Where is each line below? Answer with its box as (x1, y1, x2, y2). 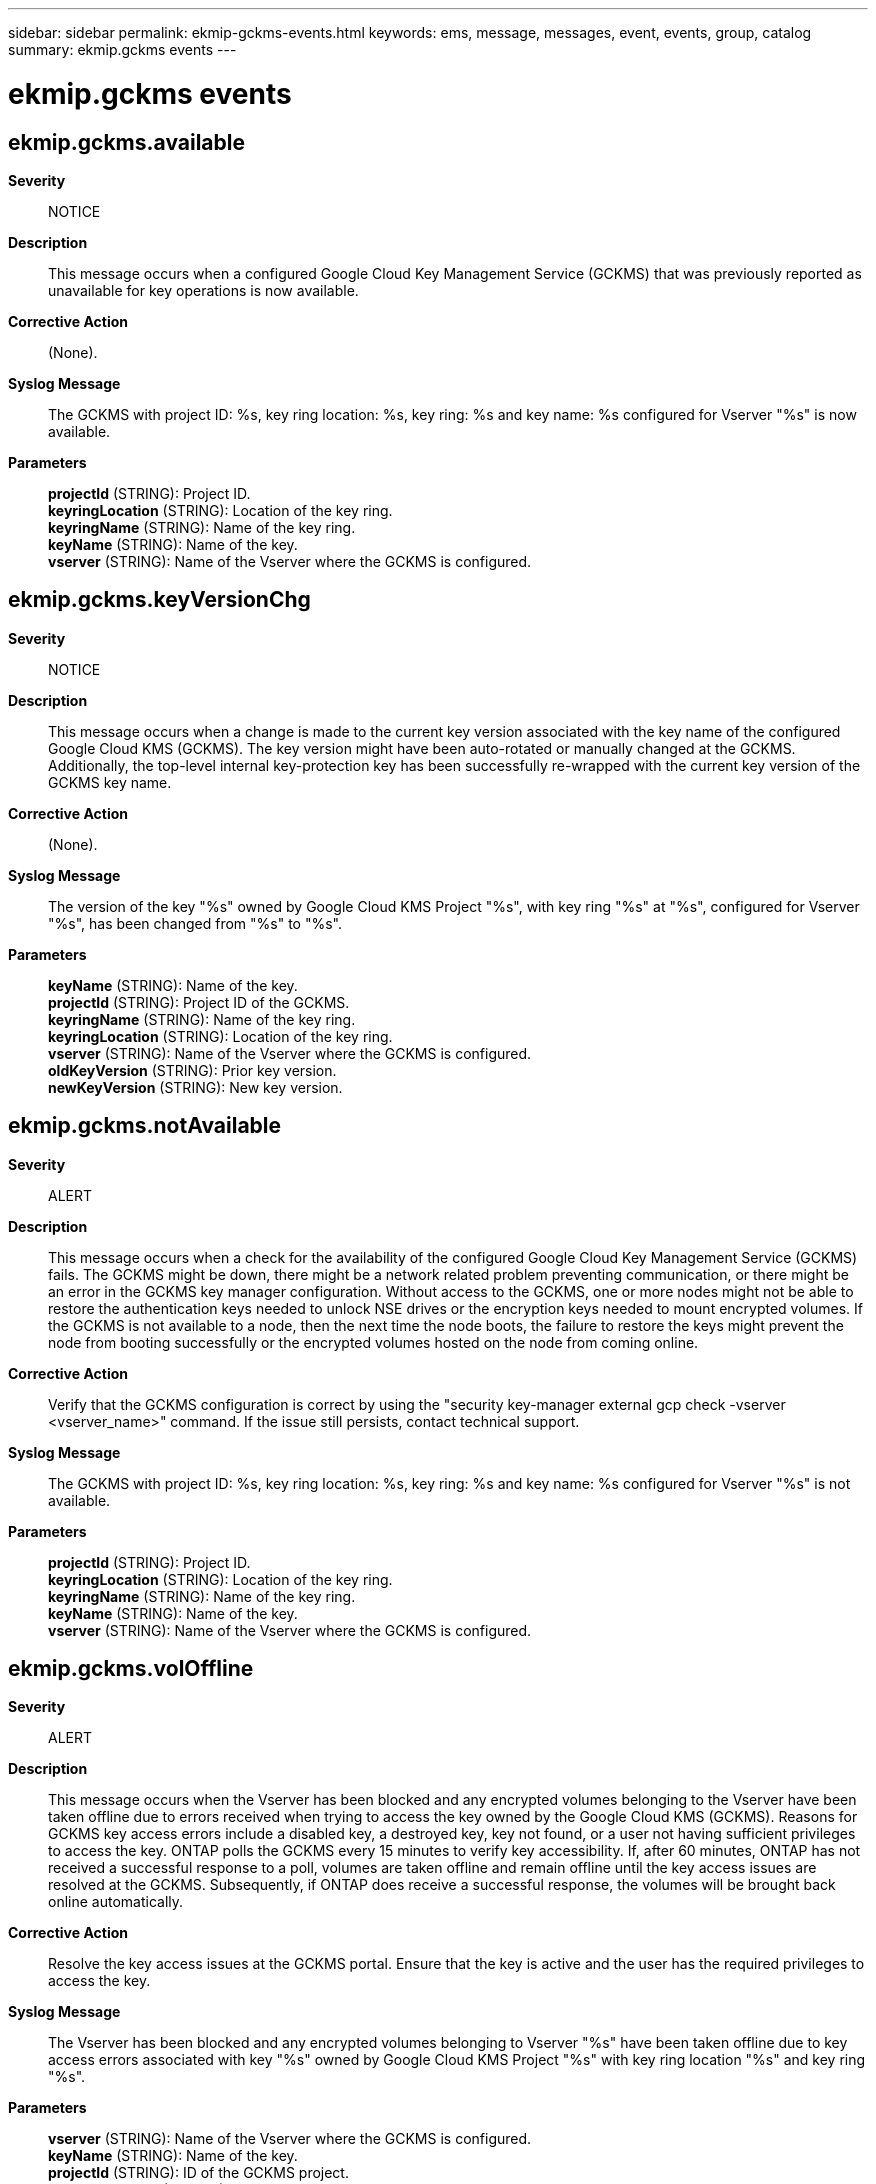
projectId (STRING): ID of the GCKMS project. (48, 2164, 349, 2182)
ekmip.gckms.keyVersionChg (8, 587, 311, 613)
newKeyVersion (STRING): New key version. (48, 1078, 343, 1096)
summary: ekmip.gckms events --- (8, 41, 237, 58)
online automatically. (48, 1893, 184, 1911)
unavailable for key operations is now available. (48, 281, 359, 299)
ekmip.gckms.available (8, 129, 245, 155)
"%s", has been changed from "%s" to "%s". (48, 914, 343, 932)
